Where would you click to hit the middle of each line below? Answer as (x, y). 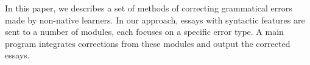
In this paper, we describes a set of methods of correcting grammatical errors (149, 8)
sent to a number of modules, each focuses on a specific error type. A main (144, 32)
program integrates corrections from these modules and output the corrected (148, 43)
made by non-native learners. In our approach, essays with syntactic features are (155, 20)
